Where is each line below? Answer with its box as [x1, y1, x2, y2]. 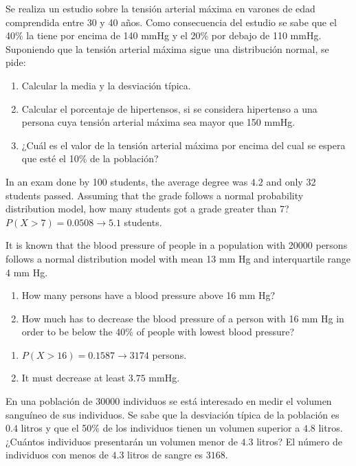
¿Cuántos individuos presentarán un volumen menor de [5, 434, 238, 448]
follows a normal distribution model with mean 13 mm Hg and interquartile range [5, 251, 351, 265]
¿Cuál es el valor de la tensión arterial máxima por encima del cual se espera [21, 137, 346, 152]
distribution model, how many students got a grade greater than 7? [5, 201, 289, 216]
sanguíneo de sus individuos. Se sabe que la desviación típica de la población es [5, 407, 340, 421]
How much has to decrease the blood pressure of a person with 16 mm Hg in [21, 311, 344, 325]
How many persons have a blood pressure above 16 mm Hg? [21, 288, 276, 302]
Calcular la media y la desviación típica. [21, 78, 191, 92]
